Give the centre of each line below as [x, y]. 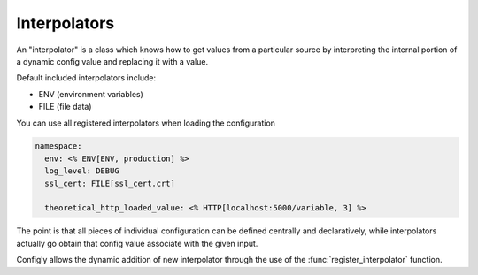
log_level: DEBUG [82, 171]
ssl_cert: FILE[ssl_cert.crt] [110, 183]
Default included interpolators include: [86, 78]
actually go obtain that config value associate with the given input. [137, 243]
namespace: [58, 146]
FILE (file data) [65, 107]
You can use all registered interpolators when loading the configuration [146, 123]
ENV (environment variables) [91, 94]
